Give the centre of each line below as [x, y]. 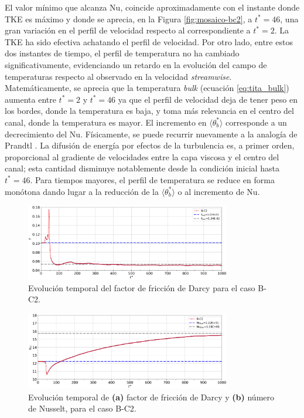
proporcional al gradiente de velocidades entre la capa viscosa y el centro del [142, 156]
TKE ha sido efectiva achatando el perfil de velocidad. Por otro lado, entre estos [149, 41]
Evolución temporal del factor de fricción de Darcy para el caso [142, 287]
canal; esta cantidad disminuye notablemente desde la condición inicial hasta [142, 168]
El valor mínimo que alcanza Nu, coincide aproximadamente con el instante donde [152, 7]
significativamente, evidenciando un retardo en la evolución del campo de [136, 64]
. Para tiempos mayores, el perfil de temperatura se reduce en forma [152, 179]
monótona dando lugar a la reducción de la [82, 191]
